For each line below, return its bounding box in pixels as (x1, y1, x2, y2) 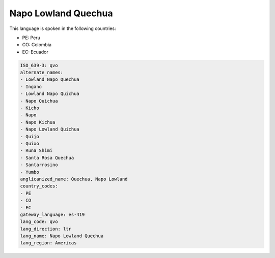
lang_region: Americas (20, 240, 77, 246)
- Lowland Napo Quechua (20, 77, 80, 82)
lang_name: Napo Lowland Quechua (20, 233, 104, 239)
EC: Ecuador (22, 49, 48, 55)
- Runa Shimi (20, 148, 53, 153)
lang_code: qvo (20, 219, 58, 224)
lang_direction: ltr (20, 226, 71, 232)
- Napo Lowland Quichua (20, 126, 80, 132)
